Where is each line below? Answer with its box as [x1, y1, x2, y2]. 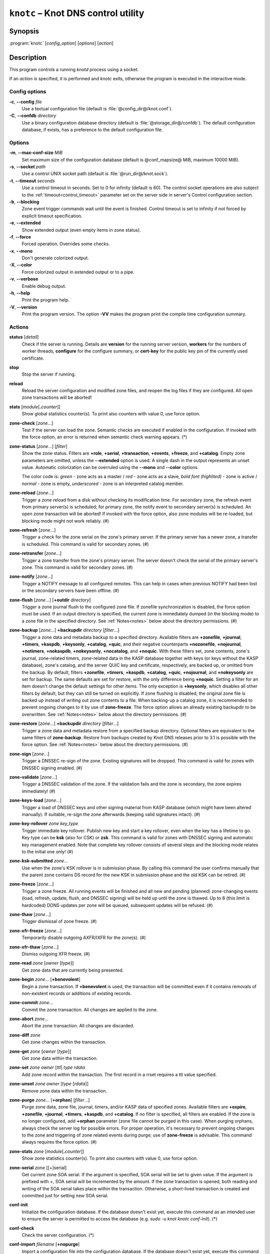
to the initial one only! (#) [21, 848, 73, 855]
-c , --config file [9, 98, 42, 105]
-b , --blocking [9, 199, 39, 205]
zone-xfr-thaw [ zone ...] [9, 944, 59, 950]
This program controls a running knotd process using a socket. [9, 66, 139, 72]
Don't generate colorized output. [21, 255, 89, 261]
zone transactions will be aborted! [21, 394, 92, 401]
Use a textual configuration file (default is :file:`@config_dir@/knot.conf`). [21, 105, 172, 111]
